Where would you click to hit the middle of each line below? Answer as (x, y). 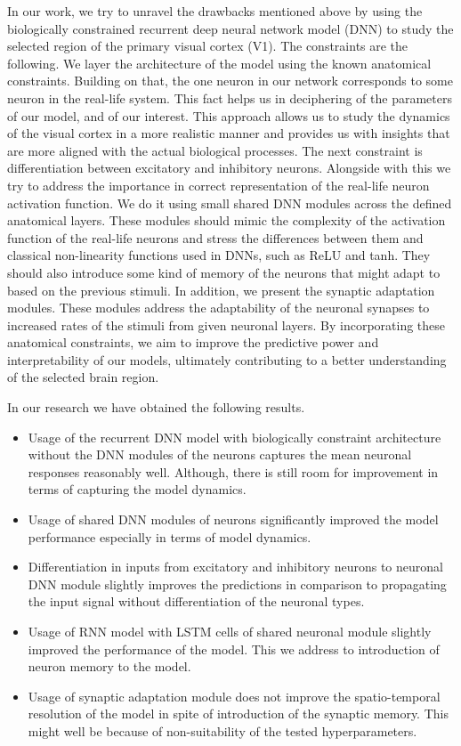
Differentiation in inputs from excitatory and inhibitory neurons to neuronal (235, 567)
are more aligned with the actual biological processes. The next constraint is (215, 150)
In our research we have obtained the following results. (156, 407)
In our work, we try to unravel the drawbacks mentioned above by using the (215, 11)
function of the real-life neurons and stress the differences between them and (215, 237)
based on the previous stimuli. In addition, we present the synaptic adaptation (221, 290)
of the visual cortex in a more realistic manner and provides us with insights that (229, 133)
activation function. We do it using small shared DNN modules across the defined (230, 203)
